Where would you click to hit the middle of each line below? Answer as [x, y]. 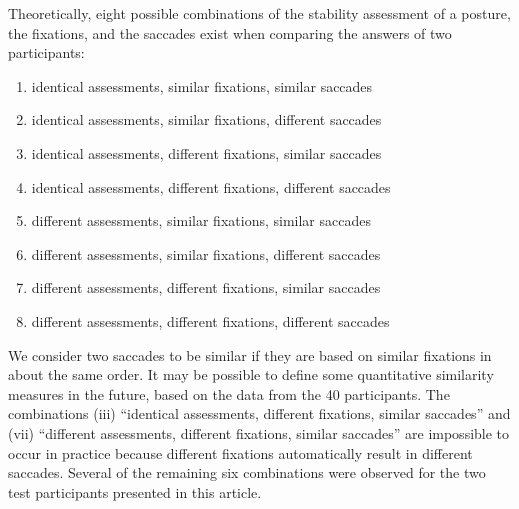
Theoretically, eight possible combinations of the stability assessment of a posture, [259, 13]
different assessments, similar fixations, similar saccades [201, 220]
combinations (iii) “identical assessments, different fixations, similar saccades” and [259, 413]
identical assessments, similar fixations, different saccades [206, 119]
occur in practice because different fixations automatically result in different [240, 452]
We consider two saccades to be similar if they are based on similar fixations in [250, 354]
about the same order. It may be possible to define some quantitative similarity [251, 374]
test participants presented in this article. [135, 491]
